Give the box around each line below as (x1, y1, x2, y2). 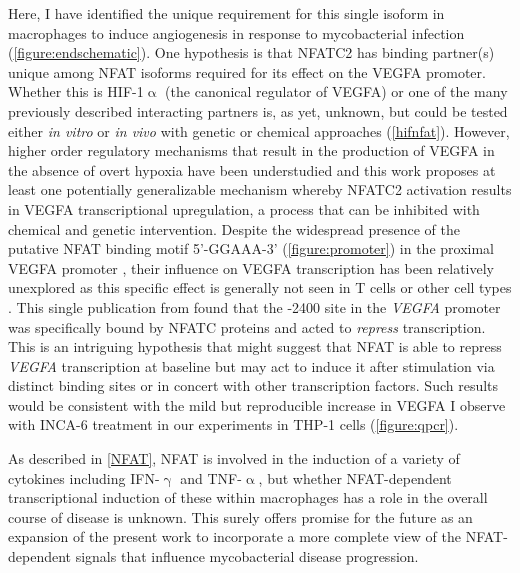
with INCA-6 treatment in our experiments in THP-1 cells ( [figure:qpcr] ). (8, 414, 459, 435)
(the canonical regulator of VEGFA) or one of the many (165, 81, 508, 102)
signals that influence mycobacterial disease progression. (75, 546, 419, 567)
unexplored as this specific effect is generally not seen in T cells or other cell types (8, 277, 512, 298)
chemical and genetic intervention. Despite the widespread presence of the (8, 218, 461, 239)
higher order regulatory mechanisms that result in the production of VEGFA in (8, 140, 495, 161)
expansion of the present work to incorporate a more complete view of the (8, 526, 461, 547)
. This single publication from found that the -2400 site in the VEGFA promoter (8, 296, 501, 317)
